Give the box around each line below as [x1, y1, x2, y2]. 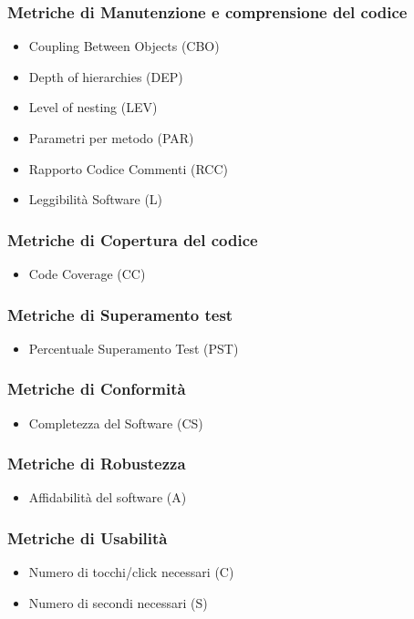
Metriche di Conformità [7, 377, 186, 400]
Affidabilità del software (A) [28, 488, 187, 507]
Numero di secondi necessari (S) [28, 593, 208, 612]
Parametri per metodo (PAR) [28, 129, 194, 147]
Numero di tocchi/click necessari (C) [28, 562, 234, 582]
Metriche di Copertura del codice [7, 228, 258, 251]
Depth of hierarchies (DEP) [28, 67, 183, 86]
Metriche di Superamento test [7, 303, 233, 325]
